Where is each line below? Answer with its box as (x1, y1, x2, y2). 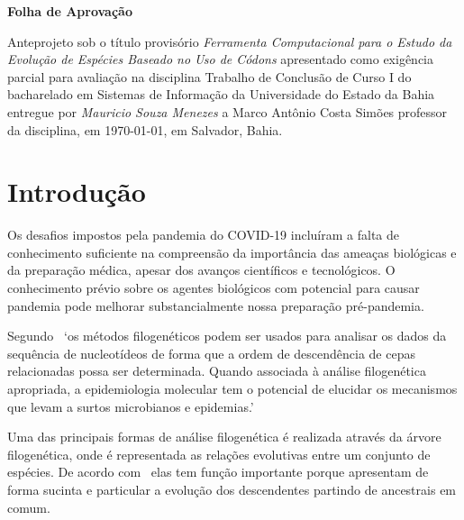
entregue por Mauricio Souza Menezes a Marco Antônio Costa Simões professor (7, 102, 448, 121)
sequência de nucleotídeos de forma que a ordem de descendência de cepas (7, 343, 415, 362)
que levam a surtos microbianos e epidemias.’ (7, 397, 254, 415)
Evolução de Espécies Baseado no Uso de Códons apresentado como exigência (7, 50, 433, 68)
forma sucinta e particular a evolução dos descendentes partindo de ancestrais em (7, 480, 457, 498)
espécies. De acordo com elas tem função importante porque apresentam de (7, 462, 429, 481)
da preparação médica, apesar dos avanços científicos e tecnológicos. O (7, 260, 396, 279)
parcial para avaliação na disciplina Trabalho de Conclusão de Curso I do (7, 67, 412, 86)
